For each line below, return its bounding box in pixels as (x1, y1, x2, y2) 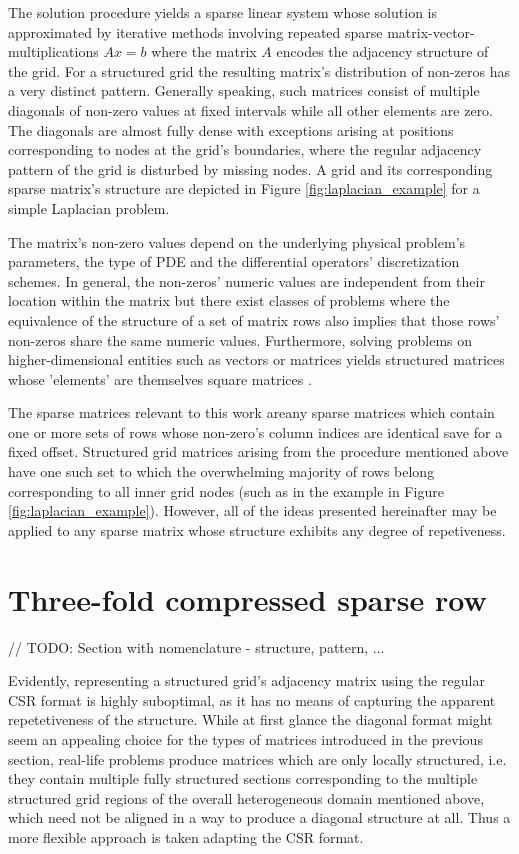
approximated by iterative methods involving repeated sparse (8, 21, 383, 42)
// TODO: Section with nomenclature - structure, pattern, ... (8, 636, 385, 657)
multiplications (8, 41, 99, 62)
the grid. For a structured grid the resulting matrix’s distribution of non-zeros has (8, 60, 510, 81)
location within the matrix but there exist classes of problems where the (8, 290, 450, 311)
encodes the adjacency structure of (276, 41, 489, 62)
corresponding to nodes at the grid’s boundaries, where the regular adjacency (8, 139, 482, 160)
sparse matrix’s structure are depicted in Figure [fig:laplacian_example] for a (8, 178, 480, 199)
